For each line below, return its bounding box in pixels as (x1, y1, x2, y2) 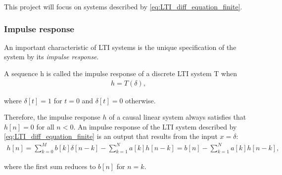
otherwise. (125, 95, 156, 105)
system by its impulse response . (4, 51, 99, 62)
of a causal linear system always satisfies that (109, 112, 246, 122)
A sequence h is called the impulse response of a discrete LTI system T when (4, 68, 237, 78)
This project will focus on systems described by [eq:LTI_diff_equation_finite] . (4, 1, 242, 11)
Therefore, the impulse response (4, 112, 100, 122)
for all (36, 121, 54, 131)
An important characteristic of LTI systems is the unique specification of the (4, 42, 236, 52)
